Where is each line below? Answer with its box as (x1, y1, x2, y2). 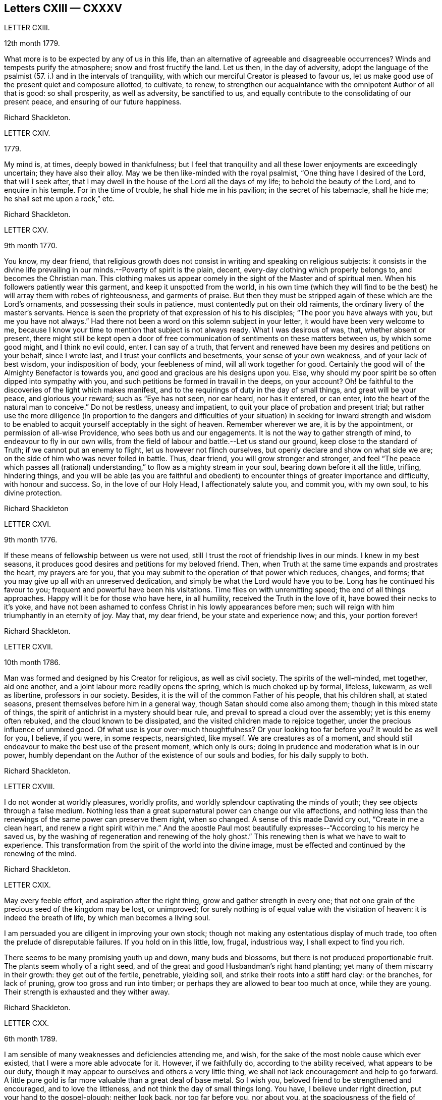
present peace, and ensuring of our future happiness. (4, 97, 182, 106)
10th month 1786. (4, 658, 61, 667)
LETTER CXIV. (4, 129, 50, 138)
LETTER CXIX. (4, 881, 51, 890)
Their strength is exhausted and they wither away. (4, 987, 170, 997)
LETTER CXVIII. (4, 782, 55, 791)
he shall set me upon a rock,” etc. (4, 194, 115, 203)
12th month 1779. (4, 39, 60, 48)
